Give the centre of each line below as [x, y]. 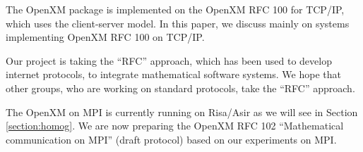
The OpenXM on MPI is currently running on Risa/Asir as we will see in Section [182, 112]
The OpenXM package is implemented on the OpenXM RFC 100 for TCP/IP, [175, 9]
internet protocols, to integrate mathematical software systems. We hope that [173, 74]
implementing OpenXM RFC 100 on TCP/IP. [105, 37]
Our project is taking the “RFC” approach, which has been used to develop [169, 60]
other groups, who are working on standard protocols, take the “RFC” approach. [180, 88]
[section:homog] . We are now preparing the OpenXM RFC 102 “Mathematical [175, 126]
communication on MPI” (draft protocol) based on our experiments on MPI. [171, 139]
